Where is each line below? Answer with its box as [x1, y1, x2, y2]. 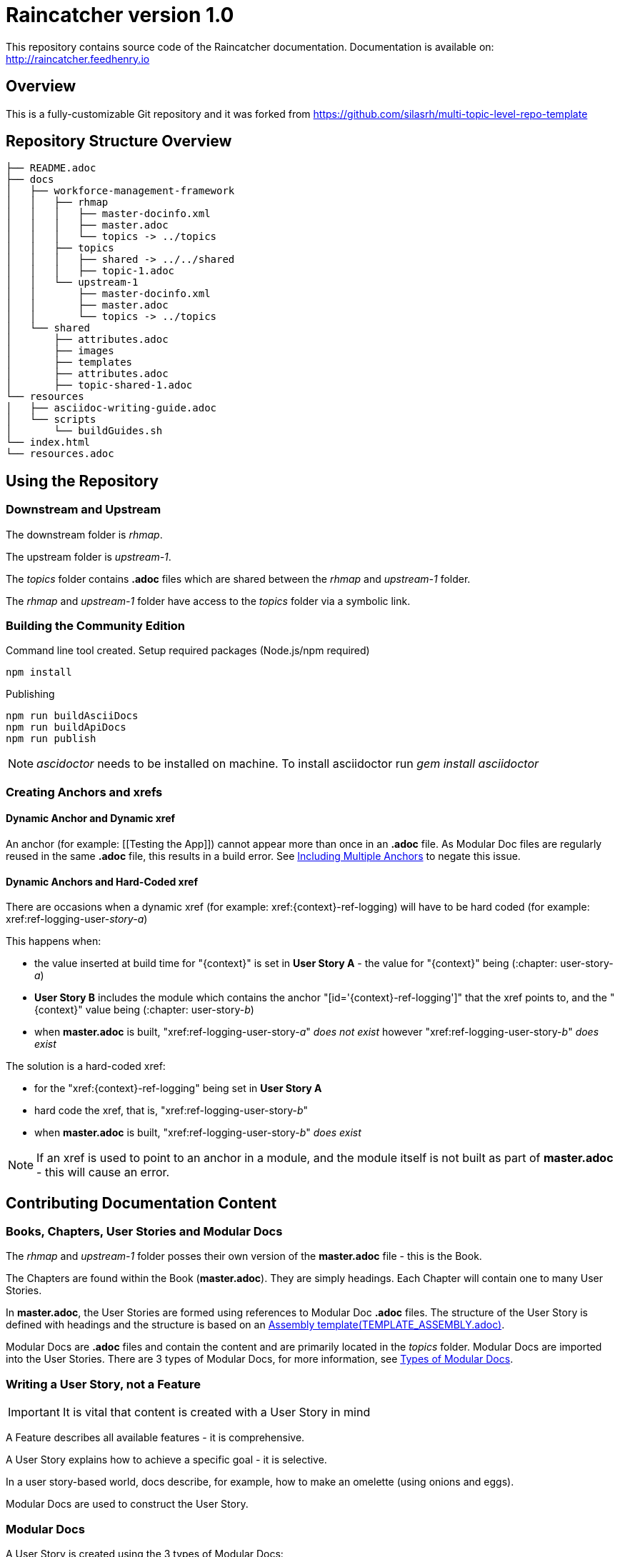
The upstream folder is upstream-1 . [6, 550, 171, 563]
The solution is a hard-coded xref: [6, 1060, 166, 1073]
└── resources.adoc [6, 448, 114, 460]
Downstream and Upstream [6, 502, 161, 517]
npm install [6, 666, 72, 679]
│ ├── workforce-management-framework [6, 185, 235, 197]
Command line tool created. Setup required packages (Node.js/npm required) [6, 644, 370, 657]
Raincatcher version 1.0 [6, 3, 234, 27]
